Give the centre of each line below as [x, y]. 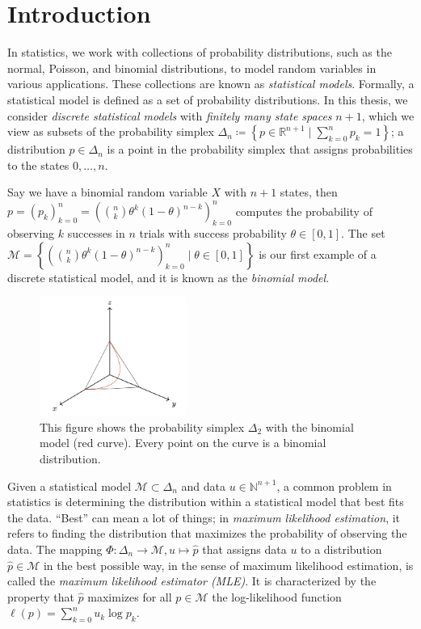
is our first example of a [318, 253]
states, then [309, 192]
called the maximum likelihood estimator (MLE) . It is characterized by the [192, 581]
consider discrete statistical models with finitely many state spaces [170, 115]
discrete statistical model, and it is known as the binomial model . [168, 277]
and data [203, 485]
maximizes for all [130, 596]
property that [41, 596]
